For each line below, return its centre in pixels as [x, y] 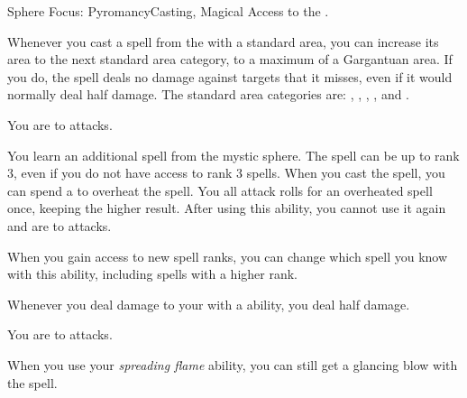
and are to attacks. [60, 225]
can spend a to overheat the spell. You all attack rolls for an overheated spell [220, 190]
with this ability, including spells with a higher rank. [152, 274]
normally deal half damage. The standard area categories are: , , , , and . [209, 94]
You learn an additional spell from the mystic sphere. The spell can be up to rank [233, 155]
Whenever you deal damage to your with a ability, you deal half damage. [209, 304]
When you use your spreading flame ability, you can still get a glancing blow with [233, 364]
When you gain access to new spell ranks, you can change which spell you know [228, 256]
